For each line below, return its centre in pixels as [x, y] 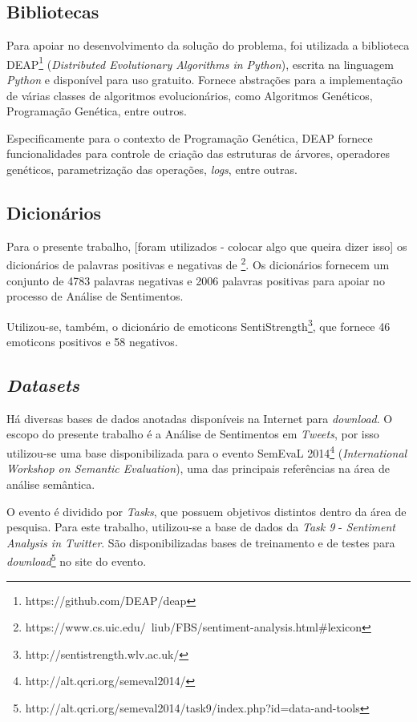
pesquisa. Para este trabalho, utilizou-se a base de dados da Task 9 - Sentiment [201, 527]
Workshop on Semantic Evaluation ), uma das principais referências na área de [198, 468]
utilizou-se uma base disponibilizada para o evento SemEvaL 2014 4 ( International [207, 452]
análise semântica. [51, 484]
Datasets [43, 385]
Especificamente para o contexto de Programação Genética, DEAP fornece [190, 137]
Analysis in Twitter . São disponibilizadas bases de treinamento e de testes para [201, 542]
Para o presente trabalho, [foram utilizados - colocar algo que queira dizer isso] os [207, 246]
